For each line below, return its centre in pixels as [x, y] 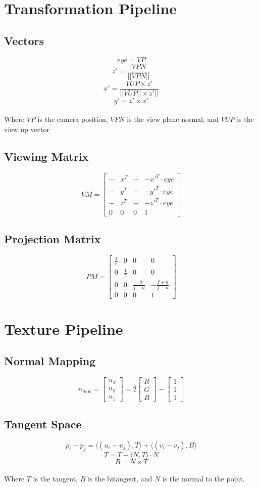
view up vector [27, 129]
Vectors [24, 40]
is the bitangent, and [120, 479]
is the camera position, [73, 119]
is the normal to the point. [203, 479]
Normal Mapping [50, 361]
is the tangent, [55, 479]
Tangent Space [43, 424]
